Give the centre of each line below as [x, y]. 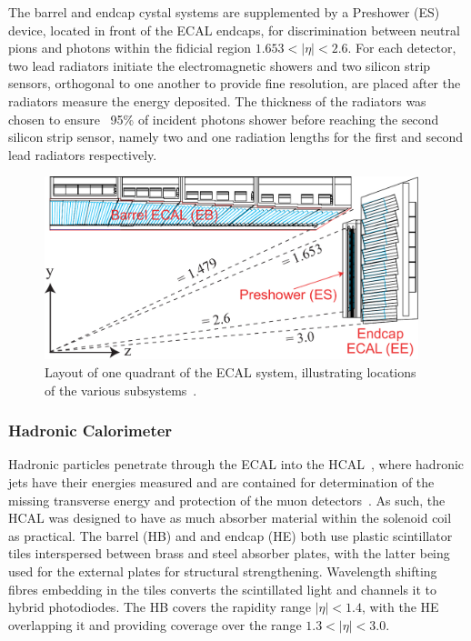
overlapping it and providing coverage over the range [155, 624]
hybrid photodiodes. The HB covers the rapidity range [160, 607]
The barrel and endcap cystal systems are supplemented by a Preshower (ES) [224, 12]
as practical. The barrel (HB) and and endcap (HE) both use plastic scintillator [230, 535]
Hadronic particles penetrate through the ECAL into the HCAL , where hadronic [236, 464]
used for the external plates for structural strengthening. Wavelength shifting [223, 571]
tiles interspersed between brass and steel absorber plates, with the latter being [229, 553]
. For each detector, [402, 48]
